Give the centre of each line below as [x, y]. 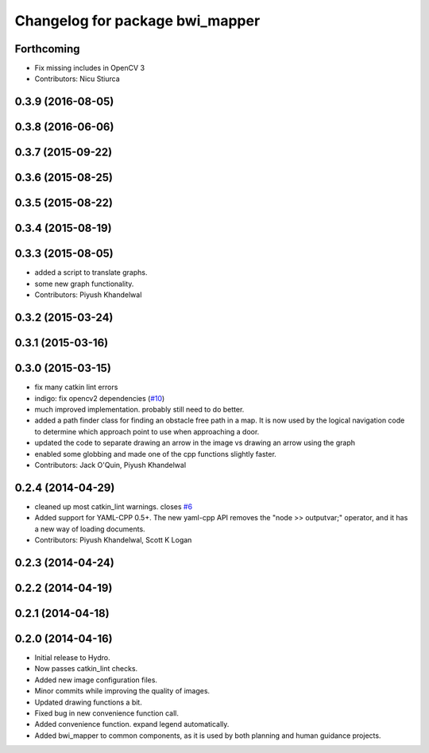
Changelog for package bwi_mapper [137, 21]
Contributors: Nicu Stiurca [77, 79]
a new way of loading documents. [90, 529]
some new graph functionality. [84, 284]
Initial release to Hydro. [72, 657]
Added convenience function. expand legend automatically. [132, 724]
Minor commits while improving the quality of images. [122, 691]
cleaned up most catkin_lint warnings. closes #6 [114, 506]
